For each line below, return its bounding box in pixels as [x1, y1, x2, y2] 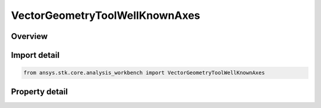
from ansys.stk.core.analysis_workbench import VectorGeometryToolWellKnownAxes [23, 70, 265, 76]
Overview [11, 31, 48, 41]
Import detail [11, 50, 59, 60]
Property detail [11, 86, 68, 97]
